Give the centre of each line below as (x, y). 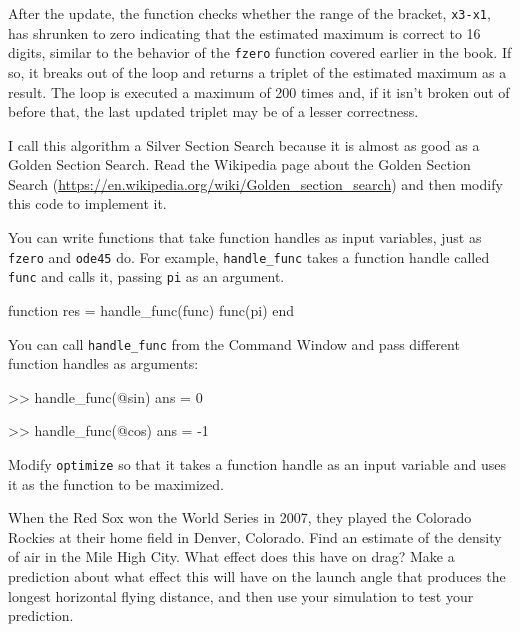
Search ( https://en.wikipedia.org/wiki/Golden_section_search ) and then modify (255, 183)
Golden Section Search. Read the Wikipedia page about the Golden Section (239, 164)
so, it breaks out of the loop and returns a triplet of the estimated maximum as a (257, 71)
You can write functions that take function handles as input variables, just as (245, 237)
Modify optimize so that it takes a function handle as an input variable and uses (257, 464)
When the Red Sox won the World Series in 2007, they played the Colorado (240, 517)
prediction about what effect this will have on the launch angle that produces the (257, 576)
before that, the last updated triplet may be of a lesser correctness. (213, 111)
